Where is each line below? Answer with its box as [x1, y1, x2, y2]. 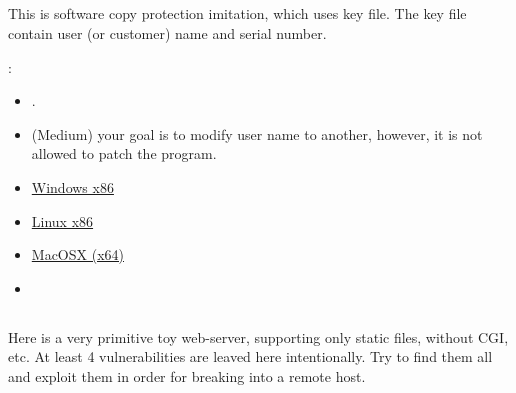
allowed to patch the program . [31, 143, 217, 164]
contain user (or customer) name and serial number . [8, 22, 327, 43]
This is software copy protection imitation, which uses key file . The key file [8, 3, 467, 24]
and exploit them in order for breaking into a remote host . [8, 365, 366, 386]
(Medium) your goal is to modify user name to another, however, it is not [31, 123, 483, 144]
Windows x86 [31, 176, 114, 197]
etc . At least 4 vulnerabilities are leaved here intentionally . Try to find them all [8, 346, 493, 367]
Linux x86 [31, 210, 94, 231]
